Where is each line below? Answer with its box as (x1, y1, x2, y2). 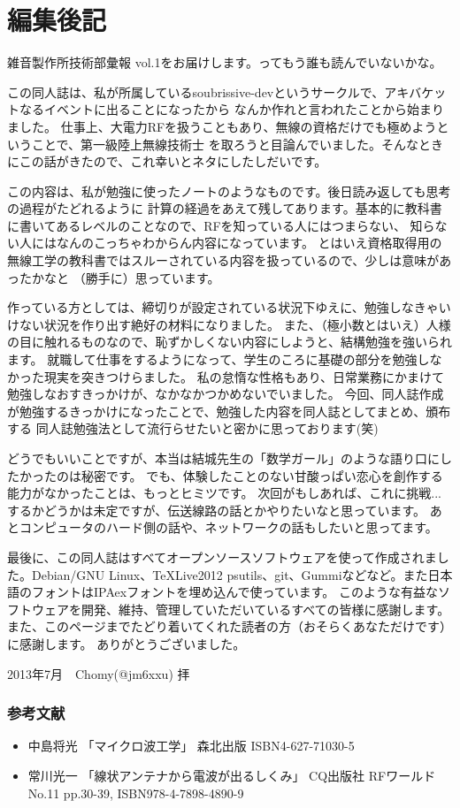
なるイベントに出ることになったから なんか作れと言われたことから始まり (19, 100, 444, 118)
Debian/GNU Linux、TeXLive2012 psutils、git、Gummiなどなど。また (31, 565, 428, 583)
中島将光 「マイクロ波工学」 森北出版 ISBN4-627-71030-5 (27, 736, 355, 755)
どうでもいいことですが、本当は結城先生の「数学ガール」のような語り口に (7, 449, 441, 467)
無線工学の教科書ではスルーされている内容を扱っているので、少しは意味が (7, 251, 440, 270)
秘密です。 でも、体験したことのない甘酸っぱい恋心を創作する (80, 466, 443, 484)
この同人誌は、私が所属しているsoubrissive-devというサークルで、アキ (7, 82, 410, 101)
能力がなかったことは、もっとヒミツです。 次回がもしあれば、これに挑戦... (7, 484, 441, 502)
